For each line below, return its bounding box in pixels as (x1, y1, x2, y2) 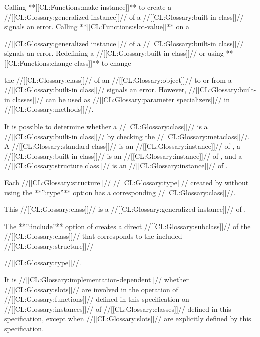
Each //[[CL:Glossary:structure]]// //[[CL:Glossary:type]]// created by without (4, 177, 249, 187)
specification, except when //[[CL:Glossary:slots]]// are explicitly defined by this (4, 313, 251, 324)
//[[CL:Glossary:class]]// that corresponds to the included (4, 231, 182, 241)
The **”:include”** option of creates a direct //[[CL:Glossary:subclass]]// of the (4, 220, 251, 231)
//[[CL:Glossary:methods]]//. (4, 104, 94, 115)
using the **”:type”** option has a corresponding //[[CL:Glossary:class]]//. (4, 187, 236, 197)
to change (101, 57, 131, 68)
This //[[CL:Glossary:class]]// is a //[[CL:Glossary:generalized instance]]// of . (4, 204, 246, 214)
